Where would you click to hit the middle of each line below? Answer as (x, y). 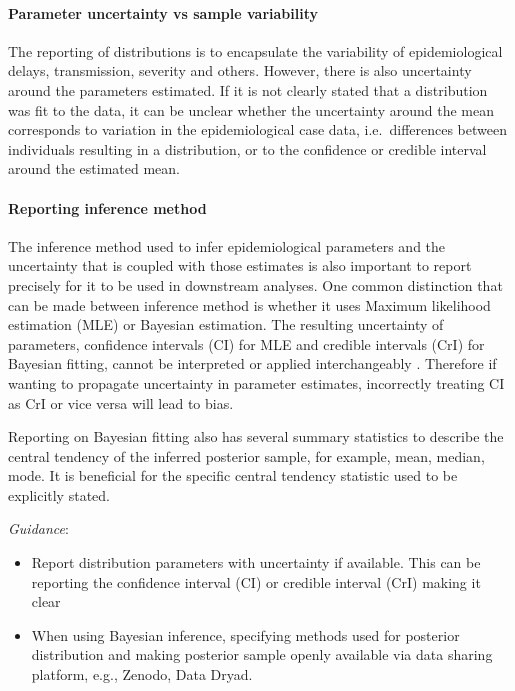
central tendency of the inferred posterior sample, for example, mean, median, (246, 455)
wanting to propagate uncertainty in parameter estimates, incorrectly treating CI (256, 382)
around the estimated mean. (94, 168)
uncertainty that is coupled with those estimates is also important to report (240, 265)
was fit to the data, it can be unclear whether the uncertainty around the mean (251, 109)
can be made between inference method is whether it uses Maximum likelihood (249, 304)
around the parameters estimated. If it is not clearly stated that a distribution (248, 89)
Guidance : (38, 528)
